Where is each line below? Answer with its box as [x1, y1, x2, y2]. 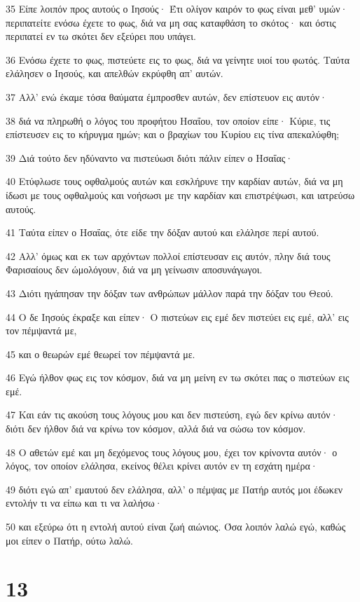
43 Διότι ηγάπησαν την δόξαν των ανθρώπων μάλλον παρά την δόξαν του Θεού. [6, 285, 333, 300]
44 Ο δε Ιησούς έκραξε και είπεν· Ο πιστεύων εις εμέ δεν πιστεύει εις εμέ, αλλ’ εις [6, 309, 349, 324]
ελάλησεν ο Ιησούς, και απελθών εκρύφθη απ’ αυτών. [6, 66, 223, 81]
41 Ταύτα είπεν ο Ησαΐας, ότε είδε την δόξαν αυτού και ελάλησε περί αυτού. [6, 225, 319, 240]
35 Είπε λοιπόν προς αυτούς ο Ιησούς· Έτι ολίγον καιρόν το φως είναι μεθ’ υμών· [6, 1, 348, 15]
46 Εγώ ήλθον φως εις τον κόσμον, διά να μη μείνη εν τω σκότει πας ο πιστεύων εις [6, 370, 349, 385]
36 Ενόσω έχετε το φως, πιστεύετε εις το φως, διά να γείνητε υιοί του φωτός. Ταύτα [6, 52, 349, 67]
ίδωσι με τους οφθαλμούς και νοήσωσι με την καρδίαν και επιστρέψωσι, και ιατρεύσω [6, 187, 355, 202]
